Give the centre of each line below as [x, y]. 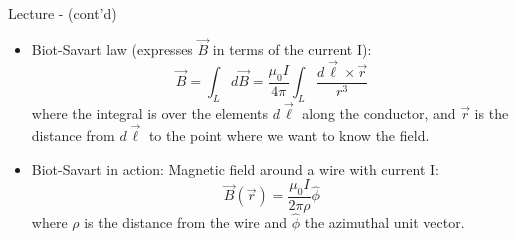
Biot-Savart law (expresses [112, 48]
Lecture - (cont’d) [62, 13]
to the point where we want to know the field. [289, 134]
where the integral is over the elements [150, 113]
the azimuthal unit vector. [384, 222]
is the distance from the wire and [186, 222]
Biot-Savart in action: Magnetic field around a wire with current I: [235, 168]
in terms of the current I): [292, 48]
